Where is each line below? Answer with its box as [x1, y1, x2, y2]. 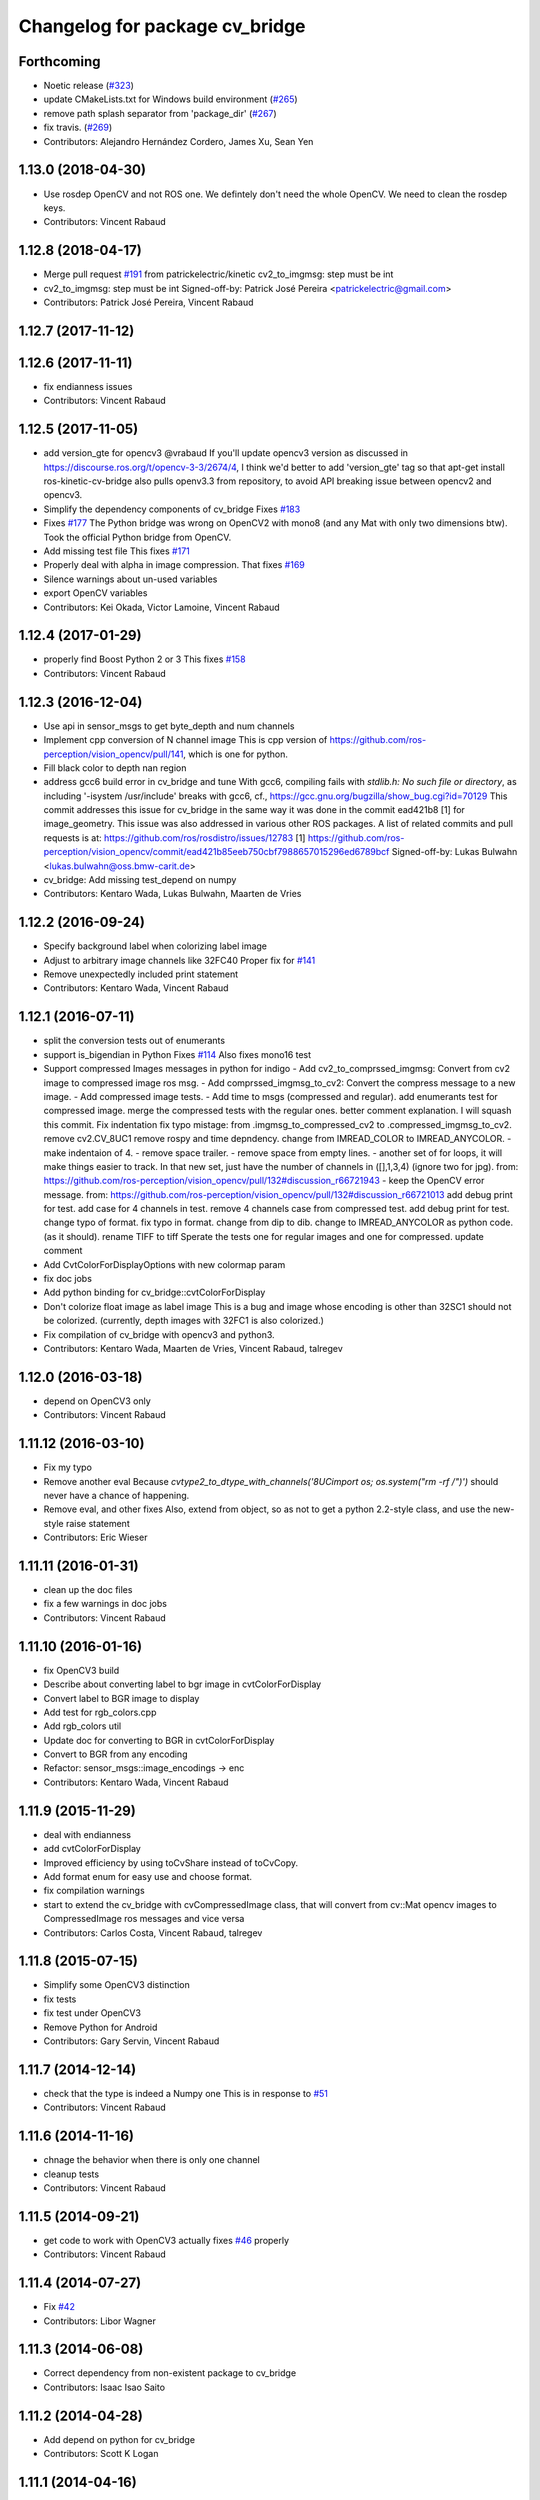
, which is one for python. [183, 748, 289, 760]
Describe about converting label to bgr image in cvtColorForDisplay [43, 1678, 322, 1690]
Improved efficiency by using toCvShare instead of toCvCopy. [43, 1856, 299, 1869]
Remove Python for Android [43, 2021, 158, 2033]
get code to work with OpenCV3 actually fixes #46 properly [43, 2234, 290, 2246]
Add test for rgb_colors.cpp [43, 1706, 157, 1718]
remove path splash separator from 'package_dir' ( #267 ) [43, 107, 277, 119]
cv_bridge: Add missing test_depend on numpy [43, 874, 237, 886]
